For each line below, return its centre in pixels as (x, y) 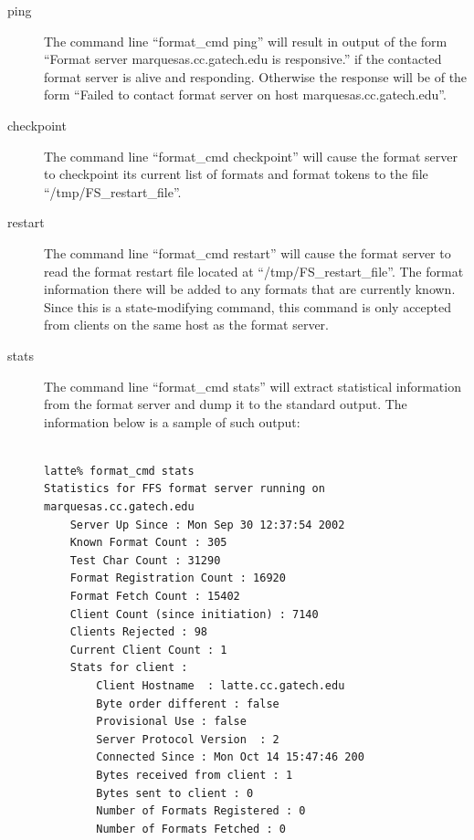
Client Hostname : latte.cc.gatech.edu (221, 686)
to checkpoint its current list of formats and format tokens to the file (236, 174)
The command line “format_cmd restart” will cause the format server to (248, 252)
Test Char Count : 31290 (145, 560)
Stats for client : (129, 668)
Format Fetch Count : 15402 (155, 597)
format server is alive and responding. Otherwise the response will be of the (256, 76)
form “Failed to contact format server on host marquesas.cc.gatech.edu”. (245, 94)
